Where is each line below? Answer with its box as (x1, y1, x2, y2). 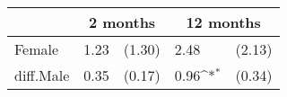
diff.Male (14, 65, 70, 85)
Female (14, 39, 59, 59)
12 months (186, 12, 261, 32)
